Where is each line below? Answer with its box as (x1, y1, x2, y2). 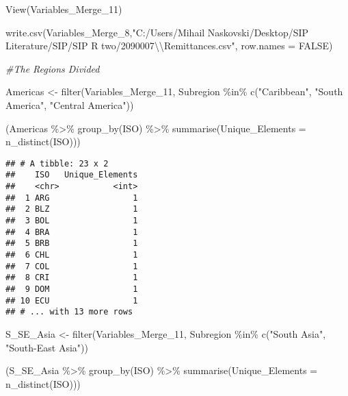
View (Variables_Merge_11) (5, 2, 122, 16)
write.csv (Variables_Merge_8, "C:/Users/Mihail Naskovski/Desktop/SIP (5, 25, 309, 39)
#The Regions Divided (5, 61, 100, 75)
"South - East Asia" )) (5, 340, 88, 354)
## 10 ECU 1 (5, 295, 138, 306)
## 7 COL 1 (5, 261, 138, 271)
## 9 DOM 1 (5, 284, 138, 294)
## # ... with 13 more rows (5, 307, 133, 317)
